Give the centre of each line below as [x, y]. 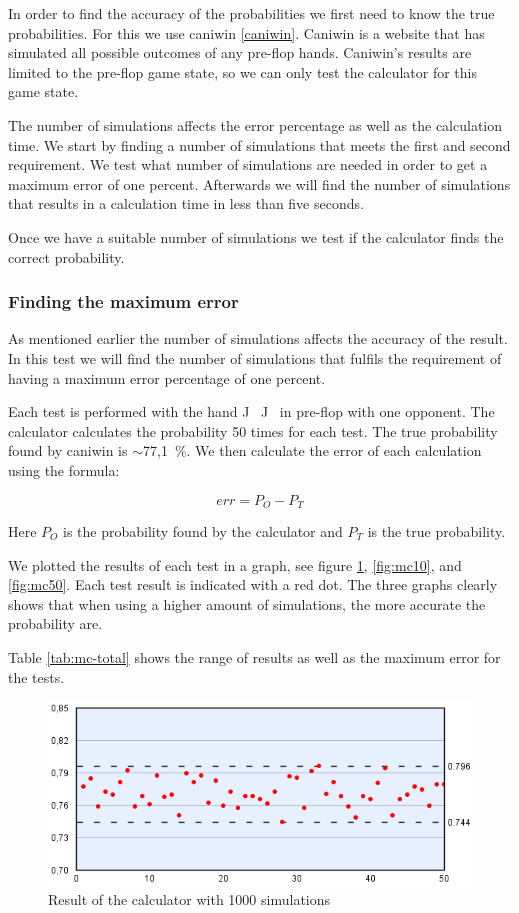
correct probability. [66, 256]
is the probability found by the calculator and [203, 530]
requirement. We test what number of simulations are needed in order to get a [248, 164]
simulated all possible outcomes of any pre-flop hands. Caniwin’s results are [240, 52]
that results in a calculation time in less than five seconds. [186, 203]
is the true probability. [436, 530]
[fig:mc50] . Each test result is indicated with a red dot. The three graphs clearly [253, 584]
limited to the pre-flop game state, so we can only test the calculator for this [242, 71]
